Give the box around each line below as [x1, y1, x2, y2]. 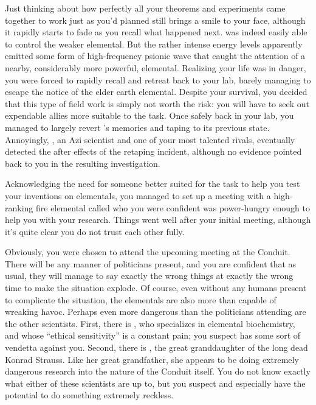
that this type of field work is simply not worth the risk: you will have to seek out [5, 97, 309, 110]
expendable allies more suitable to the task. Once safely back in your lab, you [5, 109, 294, 122]
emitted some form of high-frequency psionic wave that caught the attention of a [5, 49, 306, 62]
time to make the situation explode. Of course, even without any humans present [5, 281, 307, 294]
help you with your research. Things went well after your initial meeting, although [5, 213, 311, 226]
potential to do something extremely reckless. [5, 389, 174, 401]
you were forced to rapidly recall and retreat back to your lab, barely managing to [5, 73, 311, 86]
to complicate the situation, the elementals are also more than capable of [5, 293, 276, 306]
